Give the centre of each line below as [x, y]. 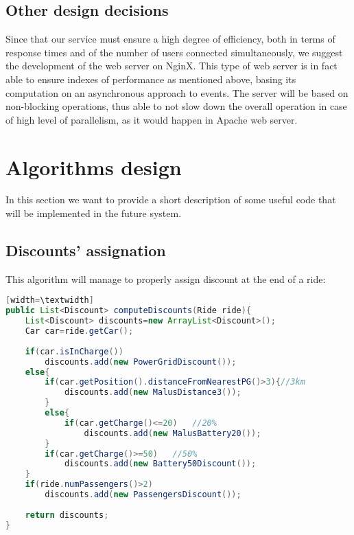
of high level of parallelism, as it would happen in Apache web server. [152, 119]
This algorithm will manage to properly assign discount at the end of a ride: [166, 278]
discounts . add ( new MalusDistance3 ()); [153, 392]
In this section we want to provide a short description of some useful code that [171, 200]
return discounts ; [67, 515]
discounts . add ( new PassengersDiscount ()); [143, 495]
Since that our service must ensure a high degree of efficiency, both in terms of [170, 39]
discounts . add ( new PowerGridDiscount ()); [141, 362]
